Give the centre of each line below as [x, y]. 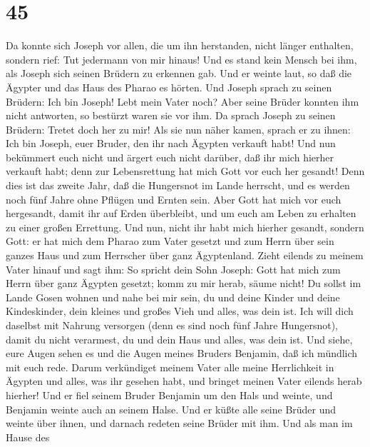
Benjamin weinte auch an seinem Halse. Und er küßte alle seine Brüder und [171, 409]
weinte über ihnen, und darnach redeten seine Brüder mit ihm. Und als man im [179, 423]
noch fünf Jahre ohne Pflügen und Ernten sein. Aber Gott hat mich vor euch [174, 199]
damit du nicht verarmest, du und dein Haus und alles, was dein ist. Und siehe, [179, 339]
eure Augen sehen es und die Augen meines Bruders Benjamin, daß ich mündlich [182, 353]
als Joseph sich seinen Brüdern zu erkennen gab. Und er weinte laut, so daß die [179, 73]
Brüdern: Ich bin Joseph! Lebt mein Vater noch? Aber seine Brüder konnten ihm [183, 101]
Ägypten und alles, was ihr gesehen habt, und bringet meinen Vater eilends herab [184, 381]
